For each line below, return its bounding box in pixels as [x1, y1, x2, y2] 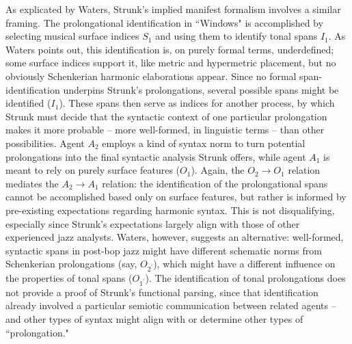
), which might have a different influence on [153, 256, 336, 271]
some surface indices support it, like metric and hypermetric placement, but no [5, 55, 336, 70]
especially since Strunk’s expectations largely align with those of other [5, 216, 300, 230]
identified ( [5, 96, 51, 110]
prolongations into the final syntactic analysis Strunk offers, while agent [5, 149, 306, 163]
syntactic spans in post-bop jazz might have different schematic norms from [5, 243, 322, 257]
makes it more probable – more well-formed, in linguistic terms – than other [5, 122, 325, 137]
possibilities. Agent [5, 135, 85, 150]
